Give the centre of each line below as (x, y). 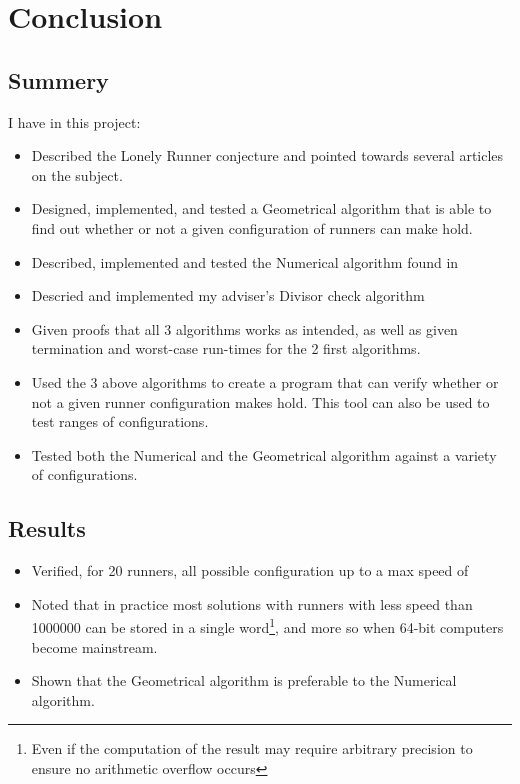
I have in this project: (74, 121)
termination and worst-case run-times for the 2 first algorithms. (226, 348)
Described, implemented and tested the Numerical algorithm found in (245, 261)
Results (47, 528)
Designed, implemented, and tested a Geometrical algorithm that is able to (261, 208)
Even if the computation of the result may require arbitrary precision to (252, 748)
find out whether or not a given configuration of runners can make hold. (252, 227)
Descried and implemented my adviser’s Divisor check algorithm (228, 295)
